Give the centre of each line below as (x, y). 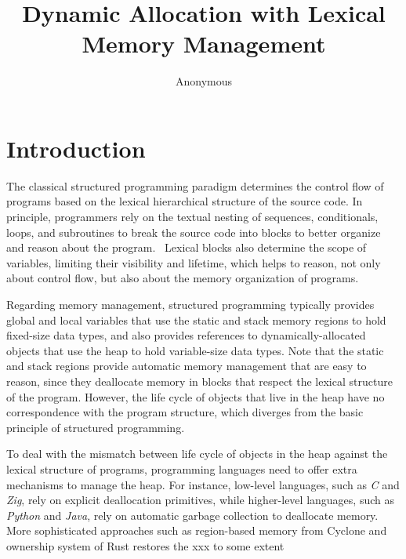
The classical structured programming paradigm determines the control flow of (195, 185)
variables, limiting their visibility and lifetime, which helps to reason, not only (194, 262)
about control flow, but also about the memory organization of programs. (183, 278)
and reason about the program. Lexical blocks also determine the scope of (187, 247)
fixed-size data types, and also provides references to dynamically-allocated (186, 335)
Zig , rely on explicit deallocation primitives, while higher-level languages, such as (200, 500)
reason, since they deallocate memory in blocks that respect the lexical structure (199, 381)
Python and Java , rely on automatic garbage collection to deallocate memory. (192, 515)
